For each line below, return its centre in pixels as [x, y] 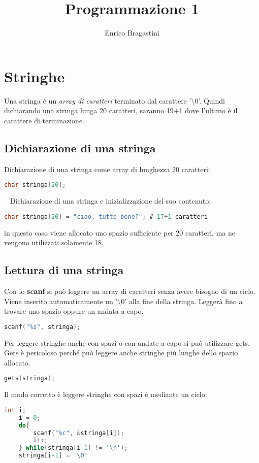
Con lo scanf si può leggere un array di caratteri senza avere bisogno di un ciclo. [130, 291]
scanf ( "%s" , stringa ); [42, 327]
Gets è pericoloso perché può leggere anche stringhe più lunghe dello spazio [121, 353]
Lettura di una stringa [64, 270]
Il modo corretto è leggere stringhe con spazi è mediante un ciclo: [106, 394]
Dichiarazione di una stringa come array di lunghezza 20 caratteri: [107, 169]
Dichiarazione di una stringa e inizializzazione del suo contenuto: [110, 201]
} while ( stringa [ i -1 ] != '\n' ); [73, 448]
